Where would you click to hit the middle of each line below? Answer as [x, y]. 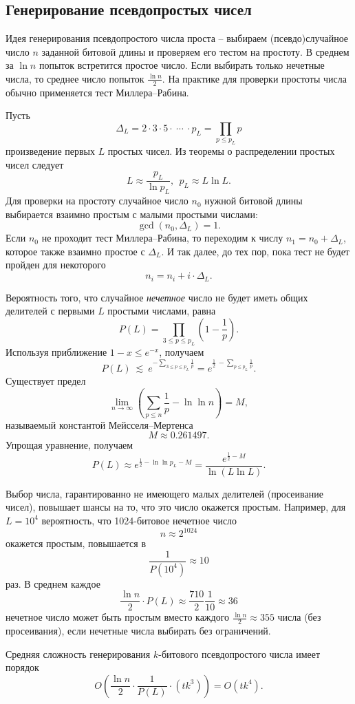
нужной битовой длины [254, 201]
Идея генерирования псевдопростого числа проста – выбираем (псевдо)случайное [177, 38]
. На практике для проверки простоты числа [254, 78]
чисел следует [35, 164]
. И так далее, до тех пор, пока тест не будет [255, 251]
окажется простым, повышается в [76, 543]
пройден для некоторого [56, 265]
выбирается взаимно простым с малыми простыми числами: [132, 214]
